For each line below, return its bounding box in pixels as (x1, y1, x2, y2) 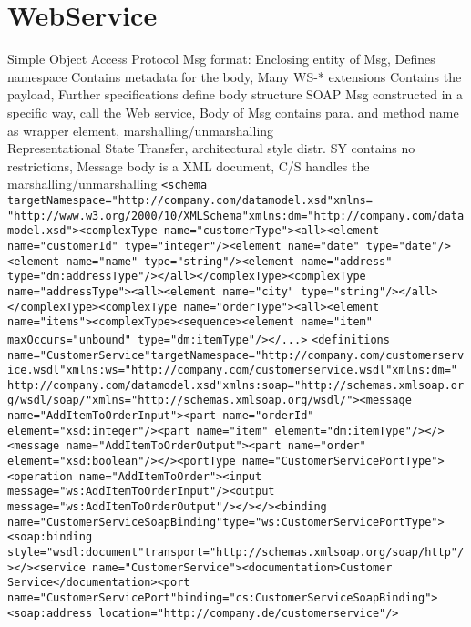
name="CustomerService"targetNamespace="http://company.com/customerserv (7, 348, 465, 362)
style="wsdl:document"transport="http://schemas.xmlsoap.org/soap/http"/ (7, 546, 465, 560)
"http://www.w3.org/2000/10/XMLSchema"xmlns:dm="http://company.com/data (7, 209, 465, 222)
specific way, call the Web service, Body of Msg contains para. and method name (7, 102, 459, 121)
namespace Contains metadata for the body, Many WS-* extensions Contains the (7, 67, 462, 86)
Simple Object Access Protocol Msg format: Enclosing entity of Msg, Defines (7, 49, 435, 68)
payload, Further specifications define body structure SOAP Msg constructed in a (7, 85, 463, 104)
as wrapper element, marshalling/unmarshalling (7, 120, 274, 139)
